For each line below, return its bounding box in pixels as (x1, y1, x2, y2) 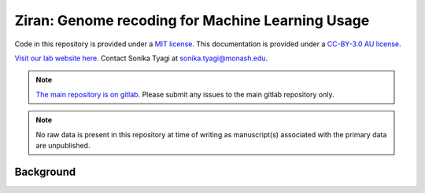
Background (14, 165, 76, 178)
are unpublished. (35, 140, 91, 150)
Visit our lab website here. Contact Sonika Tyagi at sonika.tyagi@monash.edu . (14, 53, 268, 63)
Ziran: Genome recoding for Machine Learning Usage (14, 12, 370, 29)
